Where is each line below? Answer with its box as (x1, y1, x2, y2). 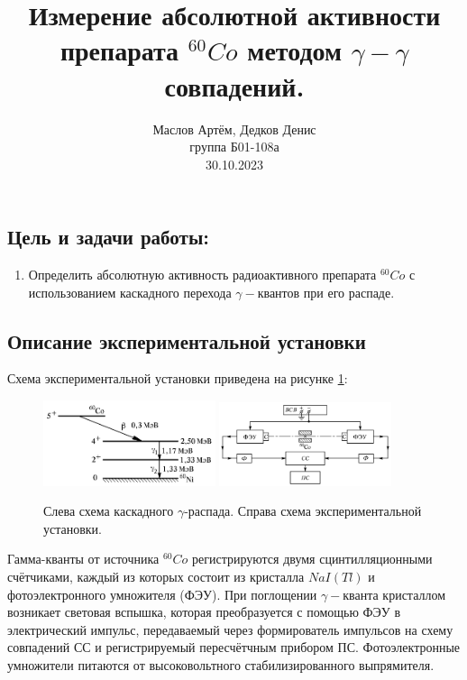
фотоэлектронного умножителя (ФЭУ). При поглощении (7, 584, 317, 603)
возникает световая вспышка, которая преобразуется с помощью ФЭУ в (7, 602, 401, 621)
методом (247, 32, 343, 69)
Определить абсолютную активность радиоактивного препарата (28, 265, 377, 284)
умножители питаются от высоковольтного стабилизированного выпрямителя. (7, 655, 435, 674)
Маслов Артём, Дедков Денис (152, 119, 316, 138)
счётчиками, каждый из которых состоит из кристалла (7, 567, 305, 585)
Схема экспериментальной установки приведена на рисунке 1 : (7, 369, 348, 388)
